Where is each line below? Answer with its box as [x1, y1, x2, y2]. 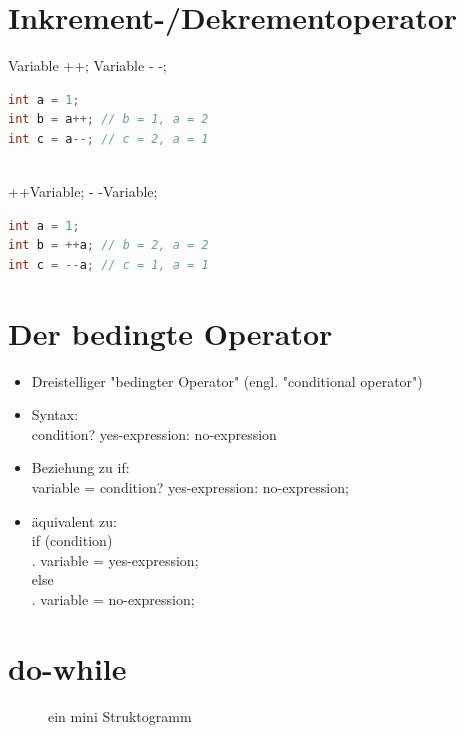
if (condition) [31, 530, 113, 551]
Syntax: [31, 404, 79, 425]
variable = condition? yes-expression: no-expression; [31, 476, 349, 497]
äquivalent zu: [31, 510, 117, 531]
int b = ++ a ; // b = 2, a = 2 [8, 238, 209, 253]
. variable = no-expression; [31, 588, 195, 609]
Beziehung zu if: [31, 457, 130, 478]
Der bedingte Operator [8, 312, 333, 353]
